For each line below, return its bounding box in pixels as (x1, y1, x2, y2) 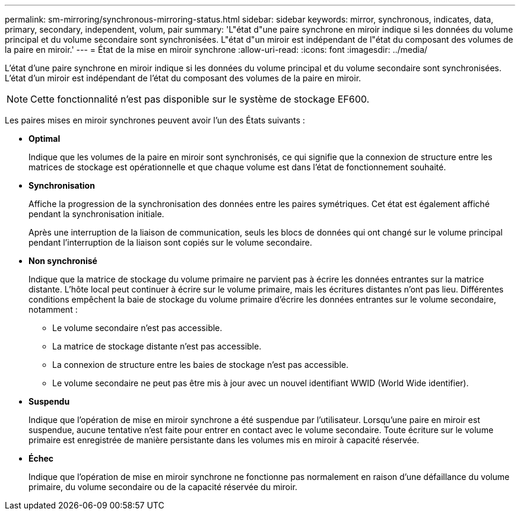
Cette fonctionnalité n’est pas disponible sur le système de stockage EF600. (30, 93, 370, 105)
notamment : (28, 304, 78, 314)
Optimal (28, 133, 61, 144)
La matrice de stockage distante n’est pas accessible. (52, 341, 262, 351)
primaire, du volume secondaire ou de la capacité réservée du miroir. (28, 482, 297, 492)
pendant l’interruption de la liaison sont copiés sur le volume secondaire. (28, 237, 312, 247)
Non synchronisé (28, 256, 97, 266)
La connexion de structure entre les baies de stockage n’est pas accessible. (52, 360, 349, 370)
